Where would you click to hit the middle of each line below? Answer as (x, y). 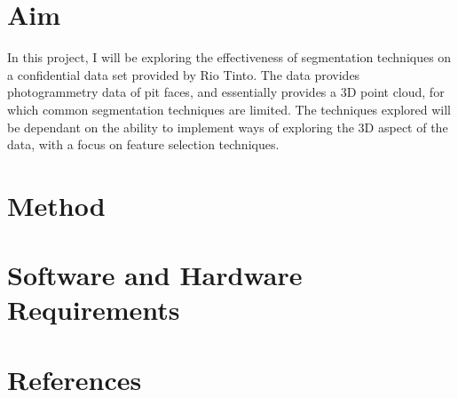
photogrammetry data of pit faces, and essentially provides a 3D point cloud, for (226, 92)
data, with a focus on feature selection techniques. (143, 144)
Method (56, 205)
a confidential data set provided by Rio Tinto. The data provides (184, 74)
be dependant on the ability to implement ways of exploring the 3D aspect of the (228, 127)
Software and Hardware (155, 275)
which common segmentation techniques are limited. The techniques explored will (229, 109)
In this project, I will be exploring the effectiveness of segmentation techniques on (229, 57)
